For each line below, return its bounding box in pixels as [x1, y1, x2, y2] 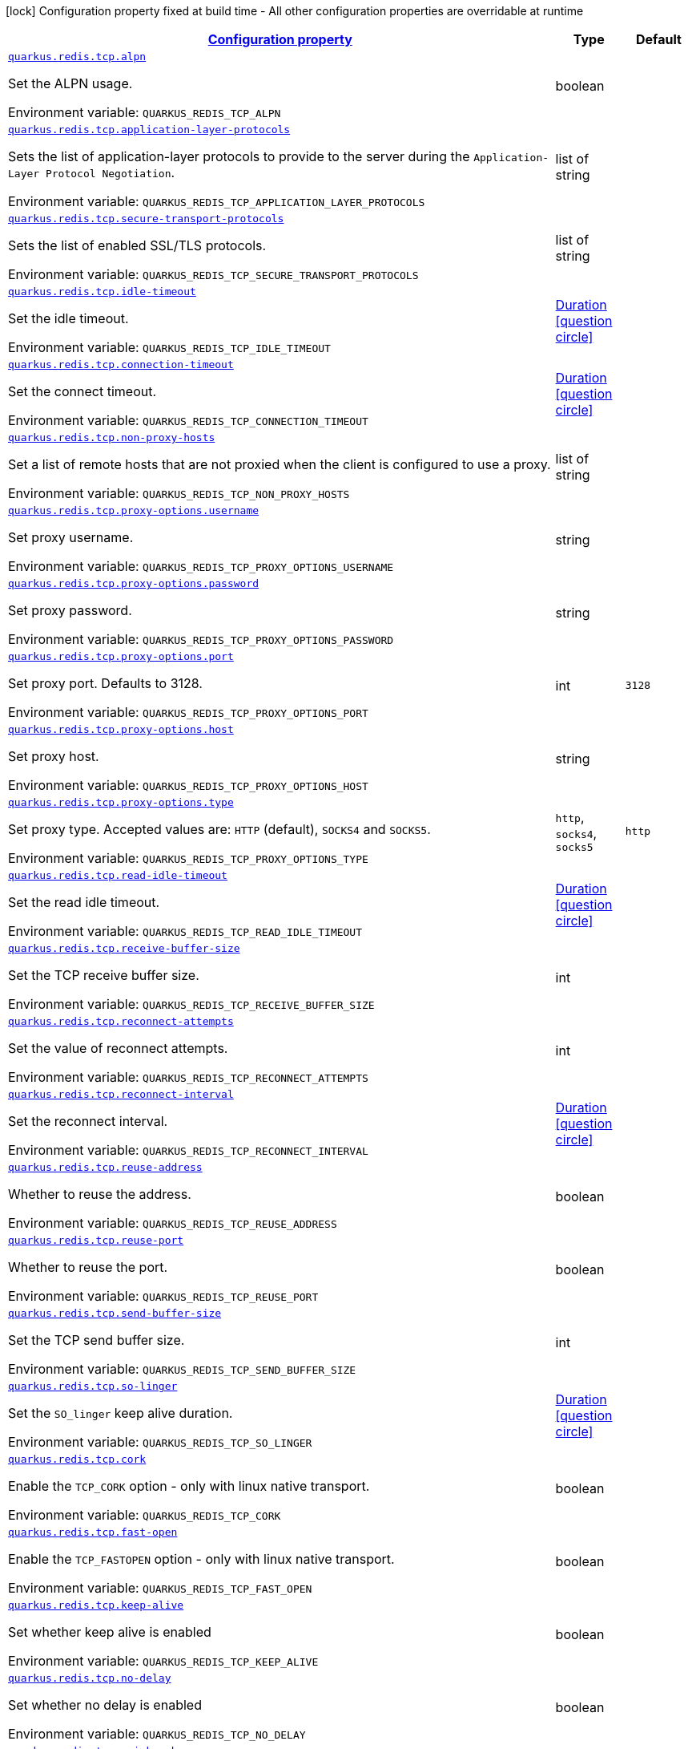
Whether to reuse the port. [8, 1259, 168, 1275]
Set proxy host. [8, 748, 99, 764]
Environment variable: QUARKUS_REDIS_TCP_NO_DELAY [8, 1726, 306, 1742]
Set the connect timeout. [8, 383, 157, 399]
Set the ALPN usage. [8, 75, 133, 91]
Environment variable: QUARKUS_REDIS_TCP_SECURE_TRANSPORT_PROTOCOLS [8, 266, 419, 282]
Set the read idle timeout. [8, 894, 160, 910]
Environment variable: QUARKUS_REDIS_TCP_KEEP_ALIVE [8, 1653, 319, 1669]
